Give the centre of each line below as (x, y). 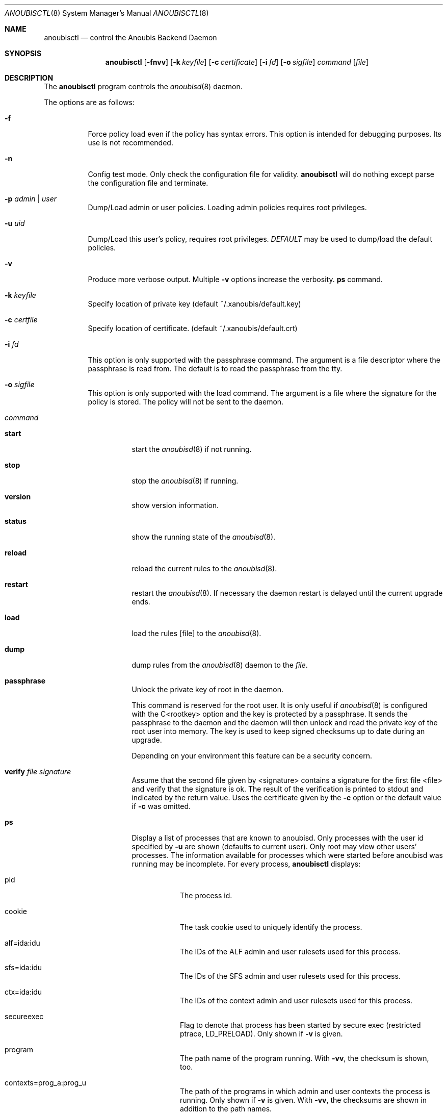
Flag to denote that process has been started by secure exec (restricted (300, 1025)
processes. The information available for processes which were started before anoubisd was (287, 855)
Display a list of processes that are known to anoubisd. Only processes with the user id (278, 838)
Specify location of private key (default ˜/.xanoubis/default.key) (194, 304)
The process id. (206, 895)
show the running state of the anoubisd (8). (204, 537)
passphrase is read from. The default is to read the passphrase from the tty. (215, 369)
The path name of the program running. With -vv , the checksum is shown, (305, 1058)
